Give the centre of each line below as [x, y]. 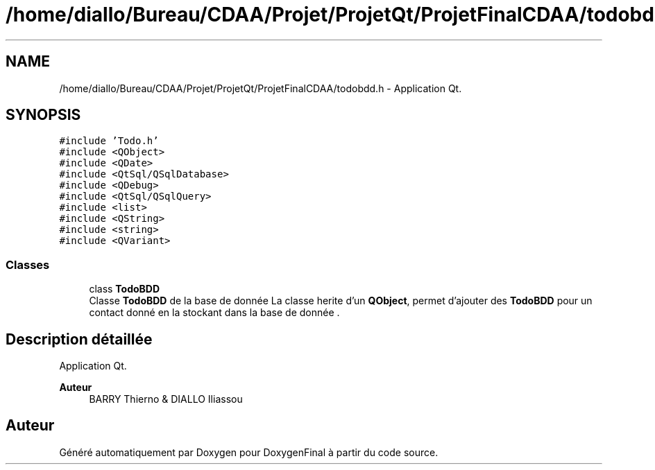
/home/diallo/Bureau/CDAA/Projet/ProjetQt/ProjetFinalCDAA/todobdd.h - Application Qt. [261, 88]
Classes [28, 264]
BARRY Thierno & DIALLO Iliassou [166, 399]
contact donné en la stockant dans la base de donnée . [214, 313]
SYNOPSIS [43, 115]
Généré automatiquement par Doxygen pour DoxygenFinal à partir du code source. [249, 452]
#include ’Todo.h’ [109, 141]
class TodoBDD [125, 289]
